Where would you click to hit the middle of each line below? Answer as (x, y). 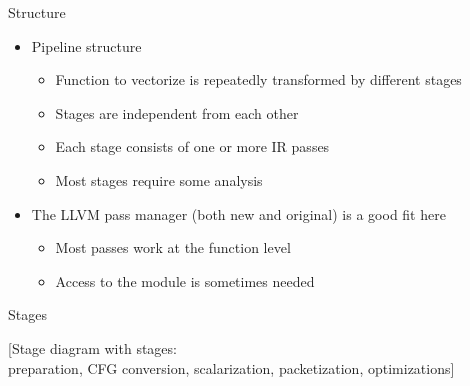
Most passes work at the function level (173, 247)
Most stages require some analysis (159, 179)
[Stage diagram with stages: (92, 347)
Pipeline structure (86, 45)
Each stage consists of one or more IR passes (192, 146)
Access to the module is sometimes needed (185, 280)
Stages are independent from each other (177, 112)
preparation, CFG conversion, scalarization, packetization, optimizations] (231, 367)
